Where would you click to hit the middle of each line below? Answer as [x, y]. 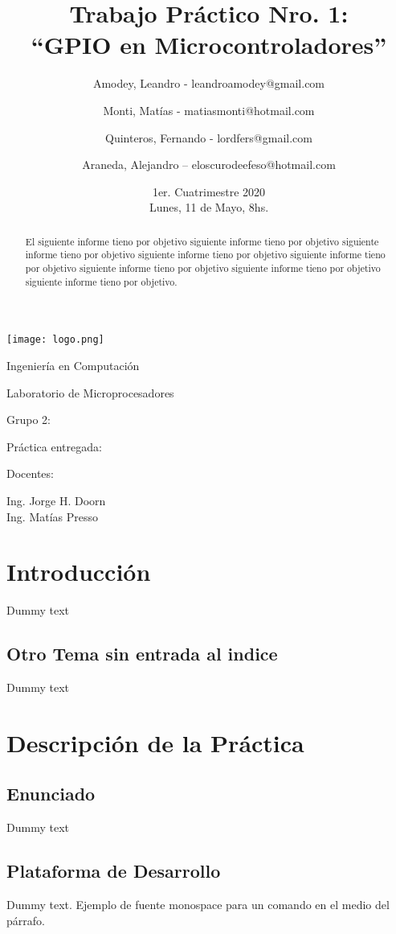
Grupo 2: [29, 420]
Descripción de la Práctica [155, 742]
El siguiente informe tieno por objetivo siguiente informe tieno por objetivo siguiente [202, 241]
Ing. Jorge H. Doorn [56, 500]
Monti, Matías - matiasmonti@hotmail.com [209, 110]
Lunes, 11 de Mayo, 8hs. [209, 207]
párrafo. [26, 920]
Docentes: [30, 473]
